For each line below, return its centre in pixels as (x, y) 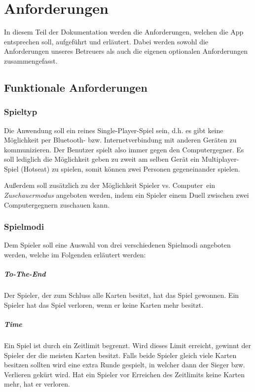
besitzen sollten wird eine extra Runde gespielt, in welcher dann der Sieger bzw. (125, 365)
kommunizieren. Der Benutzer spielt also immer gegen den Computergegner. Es (124, 149)
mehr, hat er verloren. (37, 384)
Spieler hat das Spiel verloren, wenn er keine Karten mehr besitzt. (104, 304)
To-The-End (25, 274)
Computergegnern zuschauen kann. (57, 204)
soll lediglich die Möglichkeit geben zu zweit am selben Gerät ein (102, 159)
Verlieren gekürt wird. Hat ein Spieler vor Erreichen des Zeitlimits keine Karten (124, 374)
